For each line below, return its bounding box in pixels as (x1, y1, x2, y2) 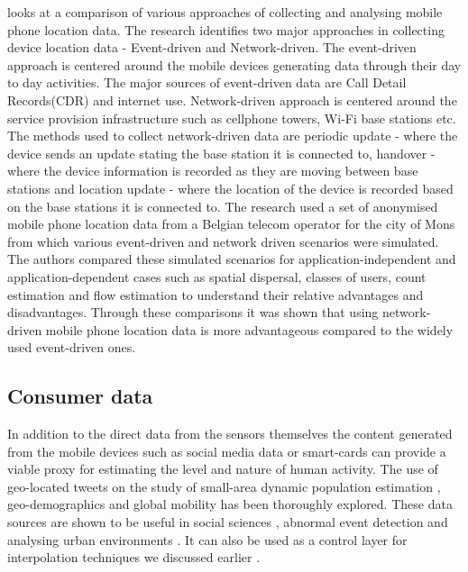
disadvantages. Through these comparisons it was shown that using (7, 303, 379, 322)
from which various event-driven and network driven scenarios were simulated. (7, 232, 439, 250)
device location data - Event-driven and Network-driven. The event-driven (7, 38, 417, 57)
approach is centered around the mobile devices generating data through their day (7, 55, 462, 74)
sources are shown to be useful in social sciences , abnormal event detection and (7, 513, 448, 531)
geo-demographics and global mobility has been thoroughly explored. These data (7, 495, 453, 513)
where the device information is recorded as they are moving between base (7, 161, 418, 180)
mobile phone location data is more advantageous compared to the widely (45, 320, 454, 339)
